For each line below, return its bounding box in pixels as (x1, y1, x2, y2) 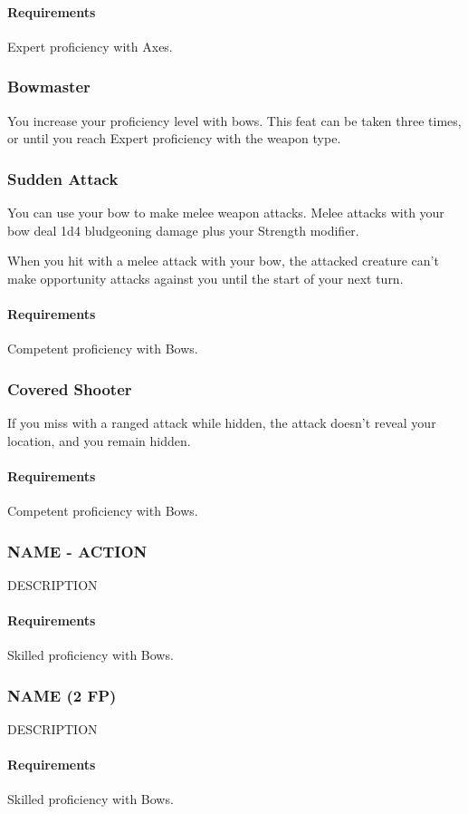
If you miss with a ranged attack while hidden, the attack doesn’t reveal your (7, 413, 436, 431)
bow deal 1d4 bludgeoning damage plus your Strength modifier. (7, 220, 359, 239)
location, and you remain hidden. (7, 431, 191, 450)
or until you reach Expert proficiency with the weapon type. (7, 129, 341, 148)
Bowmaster (7, 75, 91, 98)
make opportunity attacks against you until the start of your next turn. (7, 268, 404, 287)
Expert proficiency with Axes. (7, 36, 173, 55)
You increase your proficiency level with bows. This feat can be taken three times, (7, 111, 462, 130)
